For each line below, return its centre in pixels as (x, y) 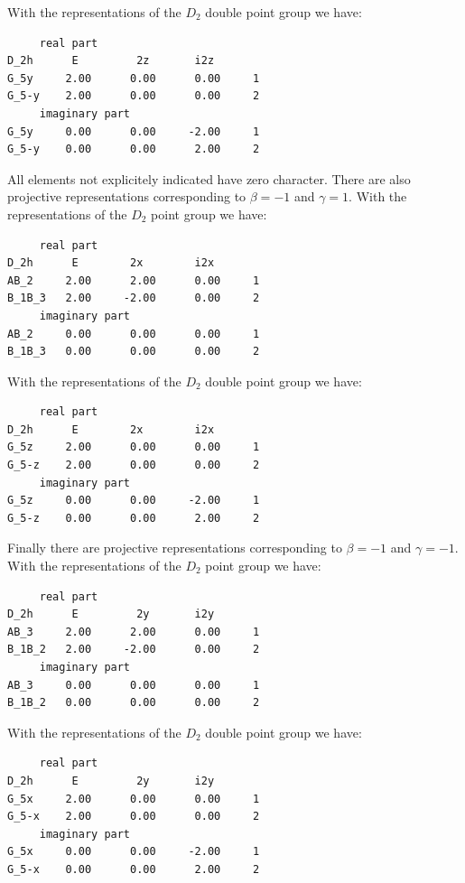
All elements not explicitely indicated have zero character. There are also (209, 178)
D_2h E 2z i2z (111, 61)
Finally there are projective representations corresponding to (175, 548)
